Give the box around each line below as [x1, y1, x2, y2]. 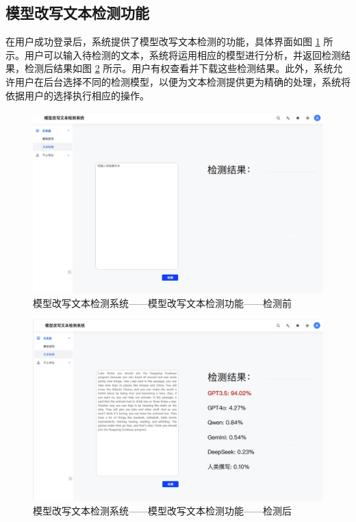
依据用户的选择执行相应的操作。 [5, 88, 149, 102]
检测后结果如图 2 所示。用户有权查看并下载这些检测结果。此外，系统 [24, 61, 333, 75]
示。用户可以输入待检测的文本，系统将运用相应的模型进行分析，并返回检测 [5, 47, 341, 62]
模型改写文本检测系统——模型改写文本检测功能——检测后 [33, 503, 292, 517]
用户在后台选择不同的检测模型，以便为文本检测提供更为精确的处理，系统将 [14, 74, 351, 88]
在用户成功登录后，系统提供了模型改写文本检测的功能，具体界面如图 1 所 [5, 34, 333, 49]
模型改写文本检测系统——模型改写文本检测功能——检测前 [33, 295, 292, 310]
